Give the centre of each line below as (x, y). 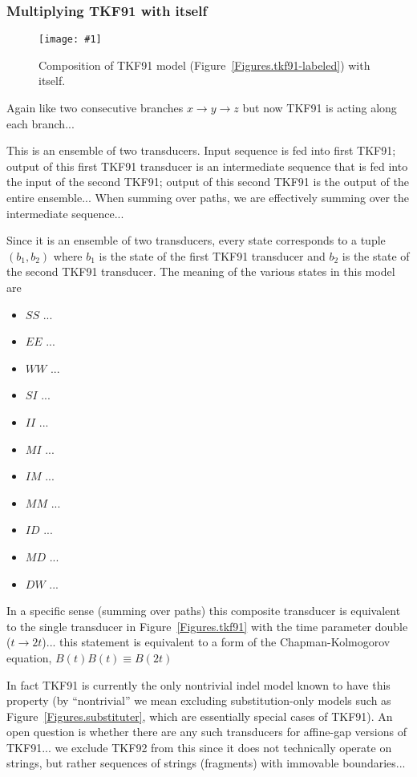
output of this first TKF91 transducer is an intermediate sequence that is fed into (207, 166)
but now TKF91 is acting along (320, 108)
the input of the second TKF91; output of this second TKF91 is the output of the (208, 182)
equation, (29, 657)
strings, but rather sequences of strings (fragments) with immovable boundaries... (206, 763)
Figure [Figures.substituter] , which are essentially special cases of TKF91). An (200, 716)
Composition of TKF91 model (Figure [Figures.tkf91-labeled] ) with (204, 65)
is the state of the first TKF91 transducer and (212, 255)
